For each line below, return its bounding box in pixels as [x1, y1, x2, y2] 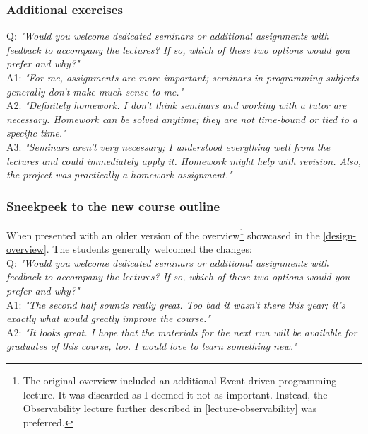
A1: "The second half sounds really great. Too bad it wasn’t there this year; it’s [6, 297, 345, 312]
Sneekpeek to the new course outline [6, 197, 220, 215]
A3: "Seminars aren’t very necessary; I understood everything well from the [6, 139, 331, 154]
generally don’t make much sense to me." [6, 84, 184, 98]
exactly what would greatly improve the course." [6, 311, 210, 326]
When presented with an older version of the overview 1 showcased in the [6, 225, 320, 242]
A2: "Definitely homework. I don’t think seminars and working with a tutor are [6, 98, 347, 113]
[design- [323, 227, 357, 242]
